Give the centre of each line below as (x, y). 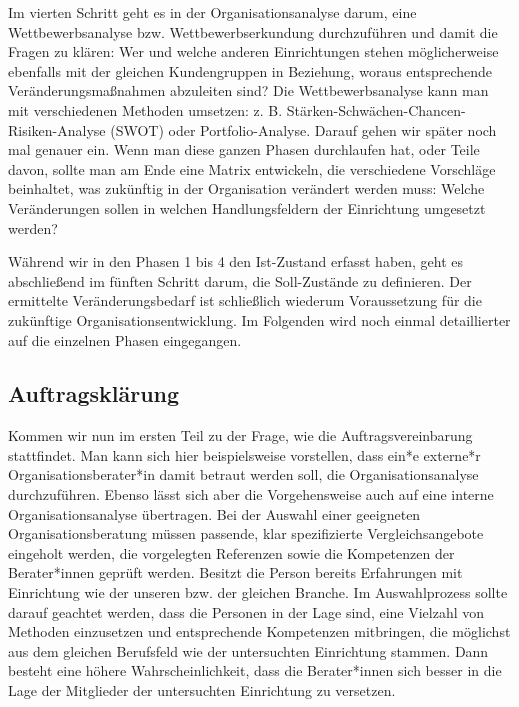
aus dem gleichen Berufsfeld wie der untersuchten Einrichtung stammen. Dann (248, 650)
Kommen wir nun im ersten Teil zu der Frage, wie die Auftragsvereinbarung (240, 435)
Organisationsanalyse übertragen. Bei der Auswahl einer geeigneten (214, 513)
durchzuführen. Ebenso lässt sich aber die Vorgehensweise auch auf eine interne (251, 494)
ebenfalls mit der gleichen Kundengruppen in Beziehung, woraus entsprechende (250, 70)
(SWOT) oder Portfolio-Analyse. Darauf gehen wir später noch (303, 129)
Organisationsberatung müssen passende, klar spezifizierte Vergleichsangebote (246, 533)
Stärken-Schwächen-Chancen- (376, 109)
